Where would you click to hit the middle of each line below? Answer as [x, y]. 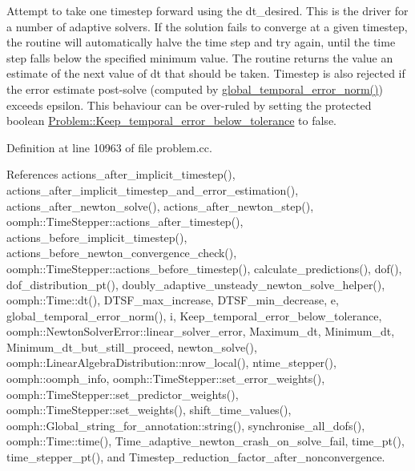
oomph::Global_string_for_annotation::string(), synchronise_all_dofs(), [186, 425]
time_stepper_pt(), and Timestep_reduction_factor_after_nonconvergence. [196, 457]
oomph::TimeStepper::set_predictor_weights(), [123, 394]
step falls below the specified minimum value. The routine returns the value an [200, 57]
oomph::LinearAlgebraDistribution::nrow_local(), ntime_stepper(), [171, 362]
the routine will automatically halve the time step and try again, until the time [201, 42]
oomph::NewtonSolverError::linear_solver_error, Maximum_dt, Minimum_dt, [201, 331]
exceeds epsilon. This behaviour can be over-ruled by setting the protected [189, 105]
